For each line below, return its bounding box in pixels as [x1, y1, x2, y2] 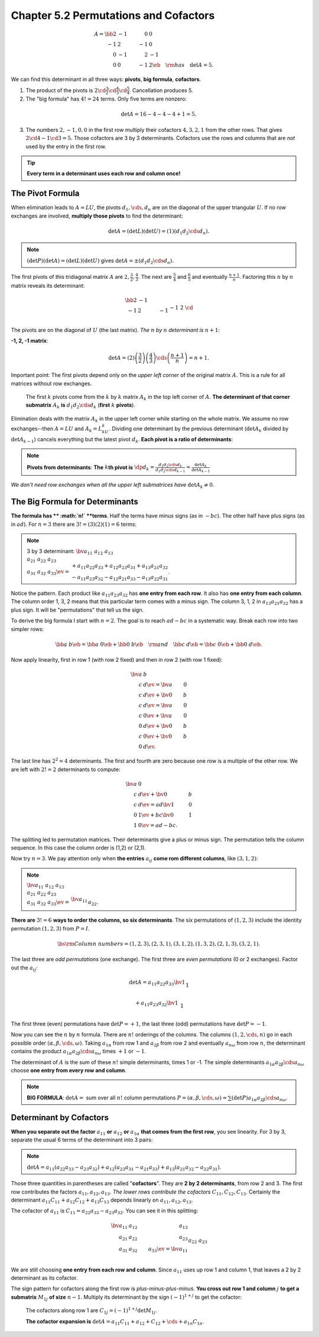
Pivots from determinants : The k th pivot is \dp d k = [27, 464, 155, 472]
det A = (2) [108, 354, 135, 361]
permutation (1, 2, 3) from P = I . [11, 925, 90, 932]
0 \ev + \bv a [142, 713, 172, 719]
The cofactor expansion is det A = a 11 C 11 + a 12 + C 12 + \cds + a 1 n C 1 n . [25, 1318, 204, 1326]
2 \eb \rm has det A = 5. [148, 62, 214, 69]
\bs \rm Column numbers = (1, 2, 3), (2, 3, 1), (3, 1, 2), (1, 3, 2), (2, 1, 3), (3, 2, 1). [57, 940, 261, 947]
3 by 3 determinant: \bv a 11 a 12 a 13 [27, 548, 113, 557]
